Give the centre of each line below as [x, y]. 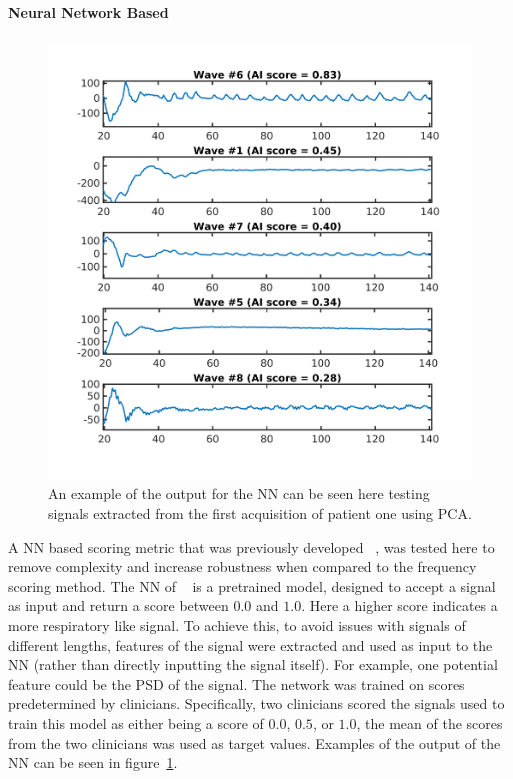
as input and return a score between [118, 605]
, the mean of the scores [429, 722]
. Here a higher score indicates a [399, 605]
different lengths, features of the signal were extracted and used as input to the [250, 644]
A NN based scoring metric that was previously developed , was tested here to [251, 546]
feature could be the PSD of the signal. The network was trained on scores [236, 683]
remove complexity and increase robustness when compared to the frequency [242, 566]
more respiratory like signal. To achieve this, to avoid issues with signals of [237, 624]
